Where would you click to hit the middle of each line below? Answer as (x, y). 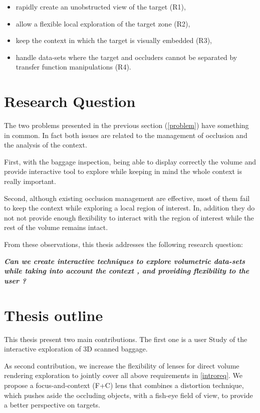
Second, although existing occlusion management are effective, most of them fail (127, 198)
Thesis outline (54, 315)
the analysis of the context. (46, 145)
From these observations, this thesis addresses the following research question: (123, 244)
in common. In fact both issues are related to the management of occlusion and (126, 135)
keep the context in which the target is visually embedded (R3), (114, 40)
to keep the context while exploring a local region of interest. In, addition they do (129, 208)
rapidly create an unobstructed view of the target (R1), (101, 6)
